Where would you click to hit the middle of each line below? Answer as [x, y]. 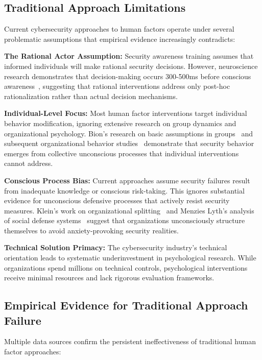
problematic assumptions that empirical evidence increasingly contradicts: [120, 39]
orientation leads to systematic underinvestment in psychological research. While [130, 258]
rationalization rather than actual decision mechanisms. [91, 96]
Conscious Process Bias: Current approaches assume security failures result [127, 180]
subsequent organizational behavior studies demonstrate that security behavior [129, 143]
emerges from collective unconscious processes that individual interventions [122, 153]
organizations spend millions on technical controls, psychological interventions [126, 267]
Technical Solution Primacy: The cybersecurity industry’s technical [116, 247]
